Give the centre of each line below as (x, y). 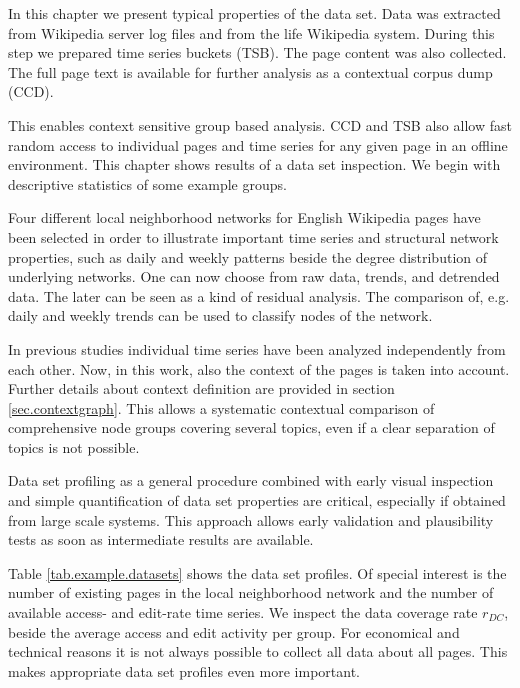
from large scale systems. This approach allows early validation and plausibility (251, 519)
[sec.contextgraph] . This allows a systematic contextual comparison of (221, 407)
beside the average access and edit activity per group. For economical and (234, 631)
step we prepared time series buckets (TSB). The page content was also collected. (257, 52)
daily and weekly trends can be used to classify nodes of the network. (220, 315)
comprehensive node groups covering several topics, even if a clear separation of (251, 427)
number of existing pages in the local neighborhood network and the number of (251, 592)
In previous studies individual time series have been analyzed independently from (257, 348)
